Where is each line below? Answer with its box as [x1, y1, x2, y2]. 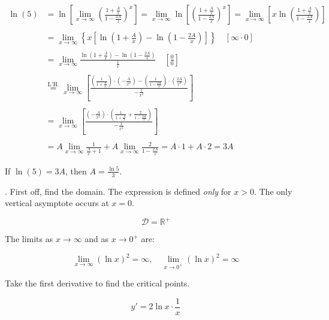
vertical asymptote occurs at [5, 197, 109, 209]
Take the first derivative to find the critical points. [5, 277, 190, 289]
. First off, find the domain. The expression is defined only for [5, 185, 231, 197]
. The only [253, 185, 292, 197]
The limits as [5, 233, 53, 245]
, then [65, 164, 87, 177]
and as [84, 233, 109, 245]
